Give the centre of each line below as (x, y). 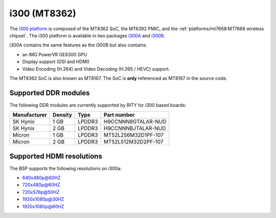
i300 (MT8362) (43, 13)
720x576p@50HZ (41, 192)
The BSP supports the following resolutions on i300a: (66, 168)
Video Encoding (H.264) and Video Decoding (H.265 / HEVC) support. (96, 69)
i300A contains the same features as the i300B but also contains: (78, 45)
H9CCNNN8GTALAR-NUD (135, 122)
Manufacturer (30, 115)
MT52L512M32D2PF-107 (133, 142)
